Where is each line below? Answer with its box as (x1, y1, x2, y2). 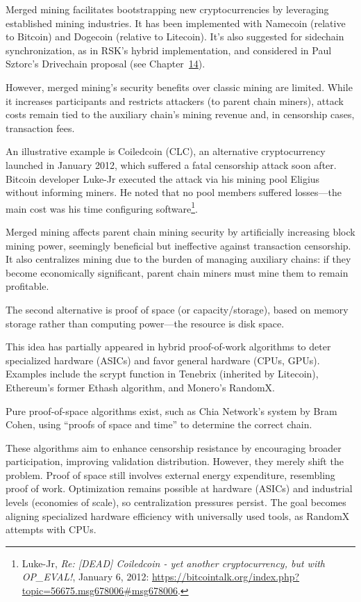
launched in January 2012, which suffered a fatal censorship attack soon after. (6, 157, 337, 172)
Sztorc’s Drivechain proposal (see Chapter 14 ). (6, 56, 205, 71)
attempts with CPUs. (6, 522, 96, 537)
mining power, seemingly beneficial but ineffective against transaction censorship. (6, 238, 351, 252)
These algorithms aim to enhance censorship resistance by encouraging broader (6, 440, 342, 455)
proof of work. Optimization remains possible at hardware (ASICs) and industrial (6, 481, 353, 496)
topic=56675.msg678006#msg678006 (22, 583, 178, 598)
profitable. (6, 279, 49, 293)
